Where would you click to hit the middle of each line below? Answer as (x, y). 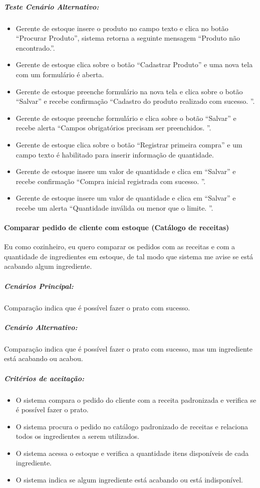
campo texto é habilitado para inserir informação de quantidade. (115, 154)
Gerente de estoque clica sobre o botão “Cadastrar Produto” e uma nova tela (134, 64)
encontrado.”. (35, 47)
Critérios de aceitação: (44, 378)
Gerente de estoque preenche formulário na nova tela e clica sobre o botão (129, 91)
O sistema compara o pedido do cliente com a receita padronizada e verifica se (136, 399)
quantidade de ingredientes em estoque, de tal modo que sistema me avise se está (129, 256)
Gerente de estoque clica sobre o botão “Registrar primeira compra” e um (129, 144)
